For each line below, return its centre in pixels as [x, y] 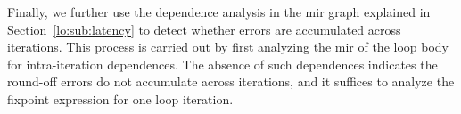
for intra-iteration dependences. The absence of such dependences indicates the [222, 64]
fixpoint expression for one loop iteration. [120, 98]
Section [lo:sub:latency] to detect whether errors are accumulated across [204, 29]
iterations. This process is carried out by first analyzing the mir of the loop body [228, 47]
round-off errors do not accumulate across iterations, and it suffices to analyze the [231, 81]
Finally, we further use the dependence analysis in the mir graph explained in [219, 12]
